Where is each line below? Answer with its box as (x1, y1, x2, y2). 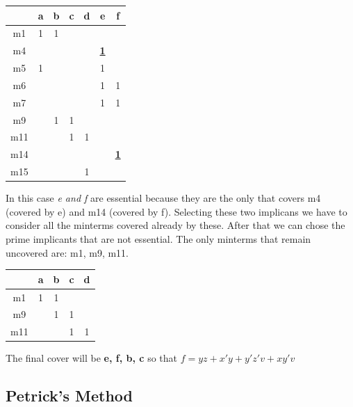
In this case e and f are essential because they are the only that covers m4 (6, 191, 321, 205)
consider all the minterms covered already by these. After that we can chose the (6, 218, 345, 232)
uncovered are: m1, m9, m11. (6, 245, 129, 260)
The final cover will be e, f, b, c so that (6, 351, 178, 365)
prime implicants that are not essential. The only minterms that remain (6, 231, 311, 246)
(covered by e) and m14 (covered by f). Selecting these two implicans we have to (6, 204, 347, 218)
